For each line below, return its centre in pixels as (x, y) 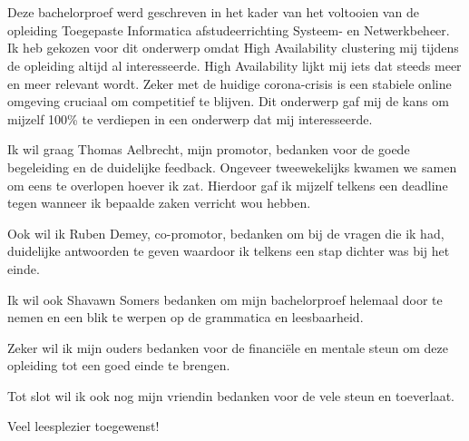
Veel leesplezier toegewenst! (83, 426)
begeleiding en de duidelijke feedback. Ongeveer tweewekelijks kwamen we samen (232, 167)
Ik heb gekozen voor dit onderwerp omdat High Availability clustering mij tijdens (233, 48)
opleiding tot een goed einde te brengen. (119, 365)
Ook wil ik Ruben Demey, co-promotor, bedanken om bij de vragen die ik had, (226, 233)
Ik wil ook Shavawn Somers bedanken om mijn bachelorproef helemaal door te (225, 299)
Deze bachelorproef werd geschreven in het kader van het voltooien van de (213, 12)
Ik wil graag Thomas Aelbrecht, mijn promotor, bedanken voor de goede (209, 149)
